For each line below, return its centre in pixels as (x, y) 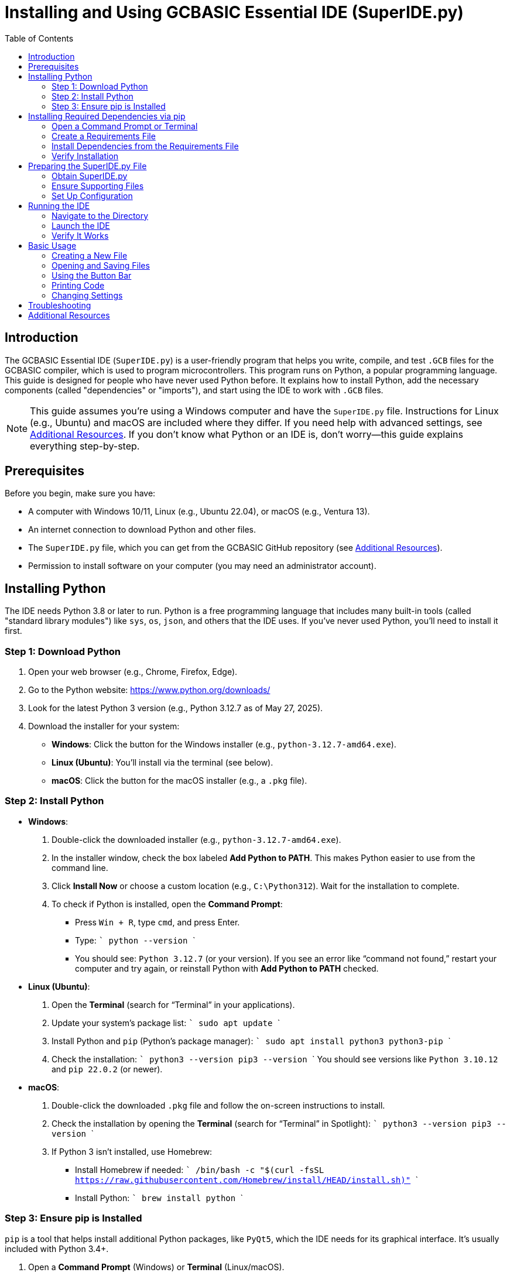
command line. (80, 867)
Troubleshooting (60, 305)
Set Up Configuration (92, 195)
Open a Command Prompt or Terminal (125, 126)
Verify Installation (85, 156)
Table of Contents (39, 38)
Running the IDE (59, 205)
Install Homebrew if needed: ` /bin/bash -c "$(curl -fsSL (200, 1169)
